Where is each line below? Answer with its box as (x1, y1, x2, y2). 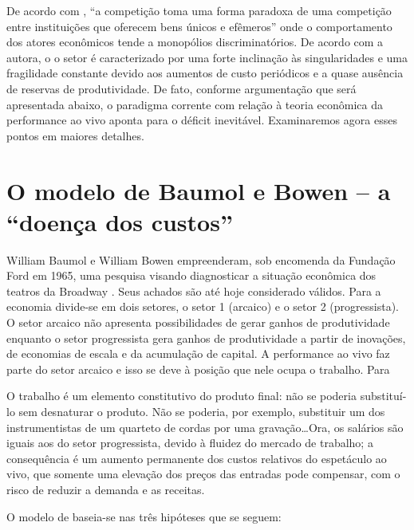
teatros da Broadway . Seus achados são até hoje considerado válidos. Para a (6, 282, 381, 299)
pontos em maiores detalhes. (6, 127, 144, 143)
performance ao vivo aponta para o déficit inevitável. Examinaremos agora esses (6, 112, 397, 128)
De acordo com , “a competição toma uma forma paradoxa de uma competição (6, 2, 392, 18)
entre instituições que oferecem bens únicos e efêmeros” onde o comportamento (6, 18, 392, 34)
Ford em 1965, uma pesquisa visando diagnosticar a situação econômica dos (6, 267, 377, 284)
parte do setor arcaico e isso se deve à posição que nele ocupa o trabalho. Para (6, 360, 390, 377)
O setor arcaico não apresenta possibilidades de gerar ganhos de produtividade (6, 314, 390, 331)
